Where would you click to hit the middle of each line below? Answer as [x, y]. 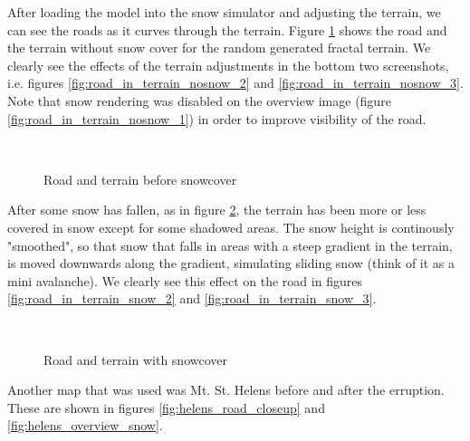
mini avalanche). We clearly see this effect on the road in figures [185, 280]
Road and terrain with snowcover [135, 359]
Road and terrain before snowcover [140, 179]
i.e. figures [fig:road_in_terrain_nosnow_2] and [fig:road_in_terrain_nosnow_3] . [235, 83]
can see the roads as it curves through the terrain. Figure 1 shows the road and [227, 29]
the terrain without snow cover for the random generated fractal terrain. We [219, 48]
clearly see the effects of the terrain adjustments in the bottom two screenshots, [228, 65]
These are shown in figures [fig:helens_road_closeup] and [166, 407]
